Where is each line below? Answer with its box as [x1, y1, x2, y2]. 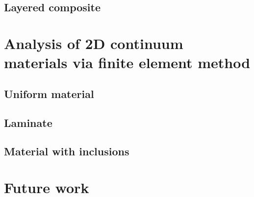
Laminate [4, 115, 52, 130]
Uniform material [4, 86, 94, 101]
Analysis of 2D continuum [4, 33, 183, 53]
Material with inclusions [4, 144, 129, 159]
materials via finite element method [4, 52, 251, 73]
